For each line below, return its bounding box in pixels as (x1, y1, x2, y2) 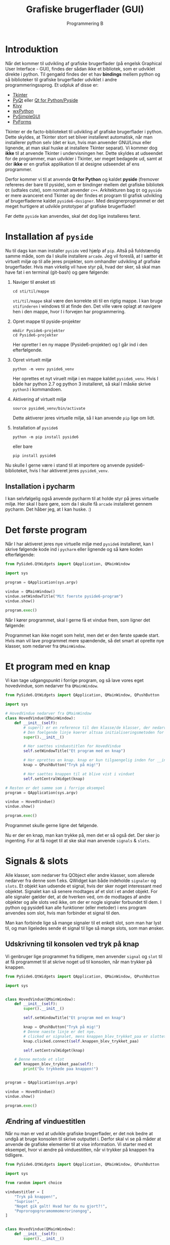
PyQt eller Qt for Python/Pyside (12, 97, 78, 103)
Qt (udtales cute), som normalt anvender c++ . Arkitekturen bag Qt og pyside (5, 187, 162, 193)
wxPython (12, 108, 34, 114)
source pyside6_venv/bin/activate (12, 406, 86, 411)
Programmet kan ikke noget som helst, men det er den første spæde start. (5, 632, 160, 638)
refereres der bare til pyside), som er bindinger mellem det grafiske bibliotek (5, 181, 164, 187)
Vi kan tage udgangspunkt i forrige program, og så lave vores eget (5, 677, 144, 683)
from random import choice (5, 1181, 62, 1186)
